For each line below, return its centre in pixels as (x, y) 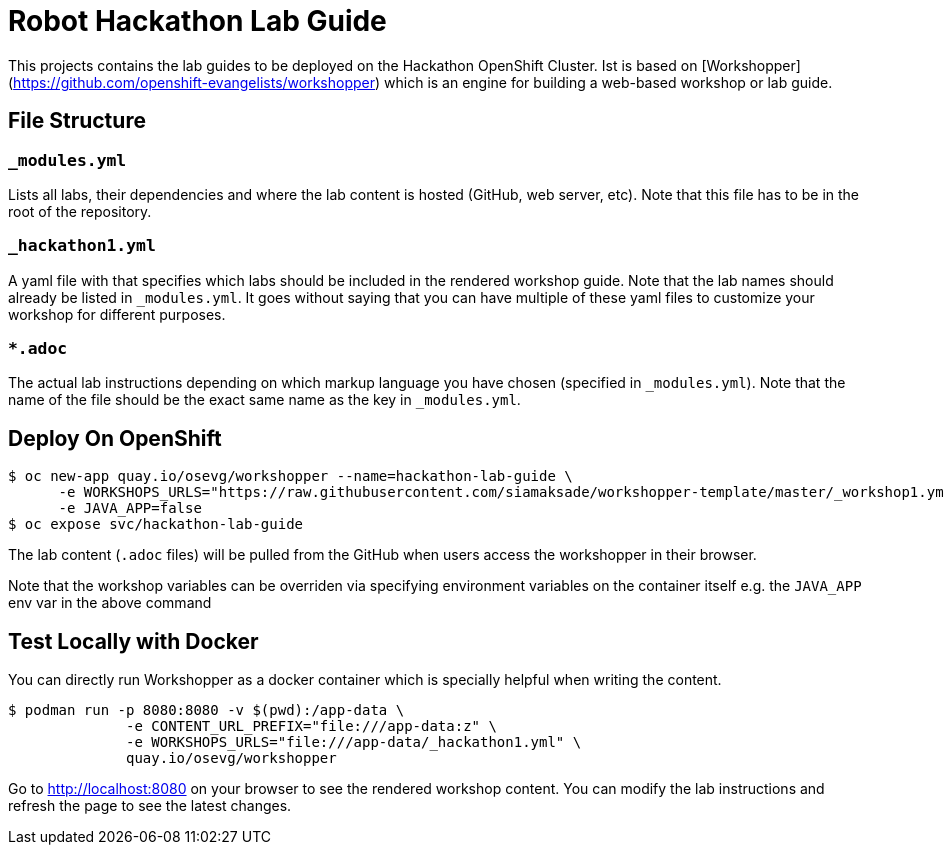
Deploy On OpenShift (115, 438)
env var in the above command (110, 603)
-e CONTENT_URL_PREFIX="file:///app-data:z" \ (311, 726)
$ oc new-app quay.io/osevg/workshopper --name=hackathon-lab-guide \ (290, 476)
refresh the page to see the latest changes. (150, 806)
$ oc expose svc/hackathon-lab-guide (156, 524)
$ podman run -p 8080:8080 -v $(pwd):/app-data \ (206, 710)
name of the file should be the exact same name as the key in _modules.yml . (264, 400)
